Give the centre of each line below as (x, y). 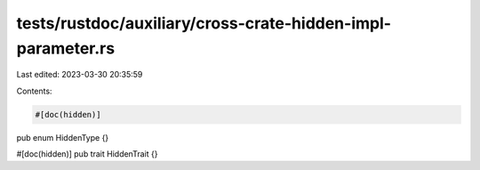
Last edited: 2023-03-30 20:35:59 (80, 75)
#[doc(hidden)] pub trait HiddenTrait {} (87, 154)
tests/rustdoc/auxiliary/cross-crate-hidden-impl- (204, 23)
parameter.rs (66, 48)
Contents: (34, 91)
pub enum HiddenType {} (63, 137)
